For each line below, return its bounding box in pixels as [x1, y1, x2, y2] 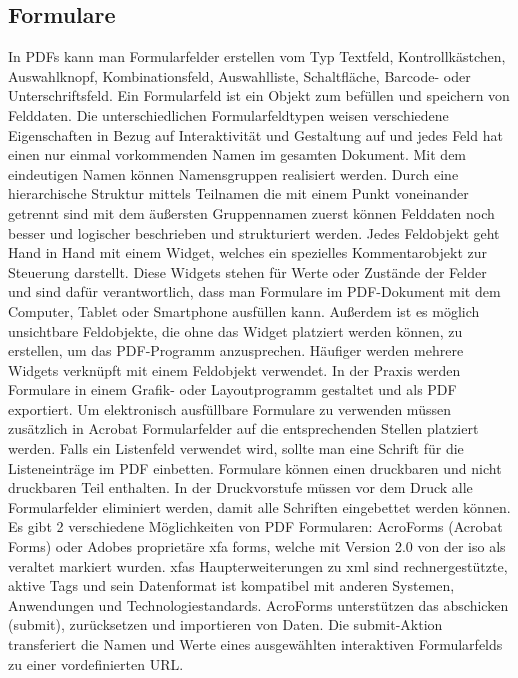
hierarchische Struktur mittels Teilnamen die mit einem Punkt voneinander [8, 183, 469, 204]
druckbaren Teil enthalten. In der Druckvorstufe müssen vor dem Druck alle [8, 477, 473, 498]
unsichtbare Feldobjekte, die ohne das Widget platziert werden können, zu [8, 320, 463, 341]
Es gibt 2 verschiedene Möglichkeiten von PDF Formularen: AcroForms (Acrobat [8, 516, 503, 537]
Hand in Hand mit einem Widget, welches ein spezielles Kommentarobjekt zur [8, 242, 487, 263]
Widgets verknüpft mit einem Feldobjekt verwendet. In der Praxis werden [8, 359, 461, 380]
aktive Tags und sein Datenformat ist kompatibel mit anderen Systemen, [8, 575, 455, 596]
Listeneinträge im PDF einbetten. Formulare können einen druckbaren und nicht [8, 457, 502, 478]
